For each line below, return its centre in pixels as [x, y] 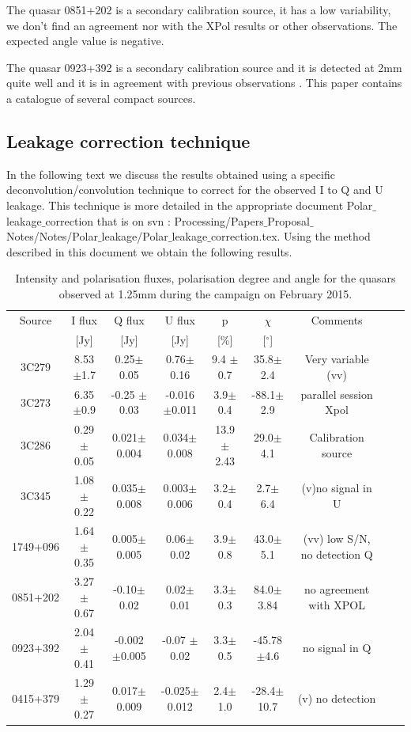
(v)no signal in [337, 488]
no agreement [337, 589]
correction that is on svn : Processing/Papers [155, 220]
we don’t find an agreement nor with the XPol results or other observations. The [202, 25]
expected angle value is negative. [85, 41]
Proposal [288, 220]
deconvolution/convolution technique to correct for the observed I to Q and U [195, 190]
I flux [84, 319]
